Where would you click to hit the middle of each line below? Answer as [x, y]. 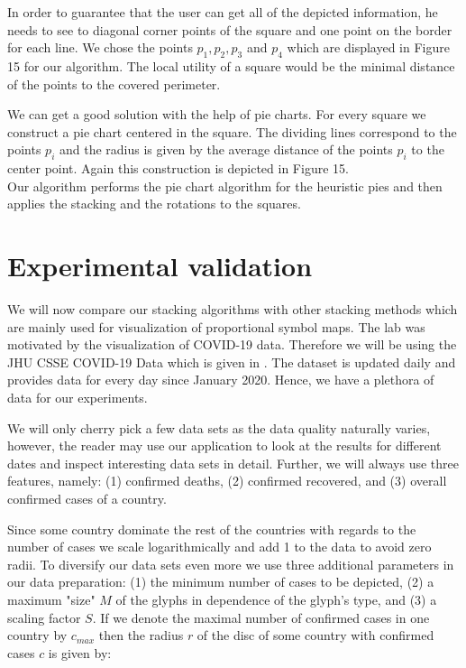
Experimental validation [160, 266]
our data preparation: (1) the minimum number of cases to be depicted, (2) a [221, 582]
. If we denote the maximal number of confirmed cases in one [261, 617]
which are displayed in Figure [368, 47]
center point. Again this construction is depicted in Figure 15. [178, 168]
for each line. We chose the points [100, 47]
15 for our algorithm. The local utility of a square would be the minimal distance [231, 65]
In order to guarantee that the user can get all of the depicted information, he [223, 12]
